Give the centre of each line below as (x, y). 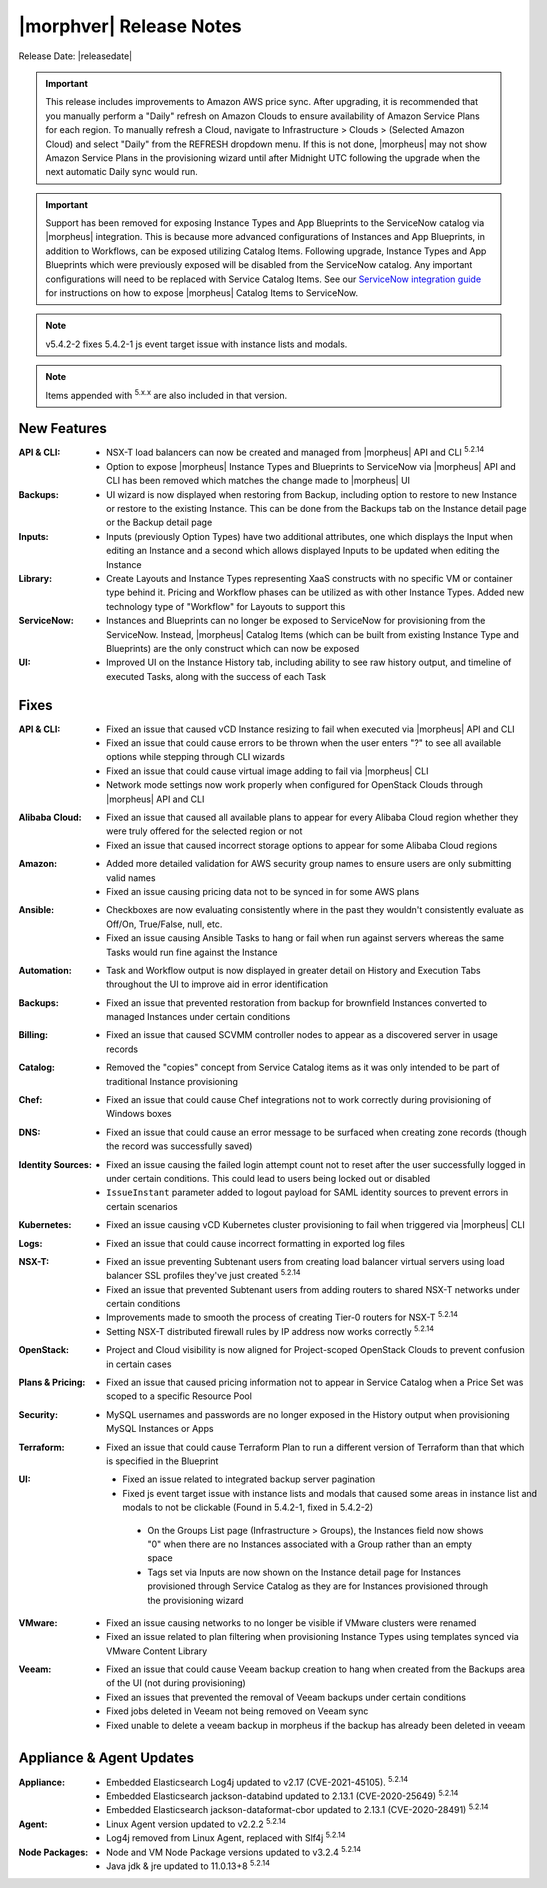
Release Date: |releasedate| (75, 56)
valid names (131, 877)
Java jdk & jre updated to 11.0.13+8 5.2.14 (188, 1865)
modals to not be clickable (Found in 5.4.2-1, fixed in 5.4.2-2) (248, 1507)
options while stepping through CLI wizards (195, 757)
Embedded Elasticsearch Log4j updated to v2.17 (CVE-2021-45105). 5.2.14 (257, 1781)
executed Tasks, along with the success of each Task (216, 676)
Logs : (30, 1243)
